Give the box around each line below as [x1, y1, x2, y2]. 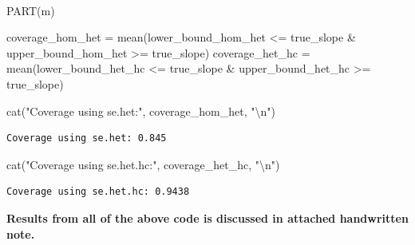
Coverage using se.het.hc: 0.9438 [6, 186, 190, 198]
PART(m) [6, 2, 55, 18]
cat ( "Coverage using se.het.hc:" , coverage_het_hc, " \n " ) [6, 156, 280, 172]
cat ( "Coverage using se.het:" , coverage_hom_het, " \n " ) [6, 102, 275, 119]
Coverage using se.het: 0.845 [6, 132, 167, 144]
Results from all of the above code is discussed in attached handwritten [6, 209, 409, 226]
